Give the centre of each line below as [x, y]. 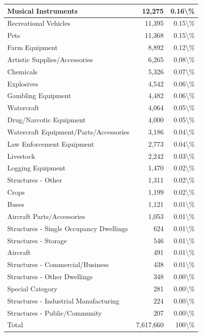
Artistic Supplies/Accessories [50, 59]
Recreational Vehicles [39, 23]
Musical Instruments [43, 10]
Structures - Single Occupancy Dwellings [68, 228]
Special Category [32, 288]
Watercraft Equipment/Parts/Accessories [69, 131]
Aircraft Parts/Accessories [46, 216]
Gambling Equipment [39, 95]
